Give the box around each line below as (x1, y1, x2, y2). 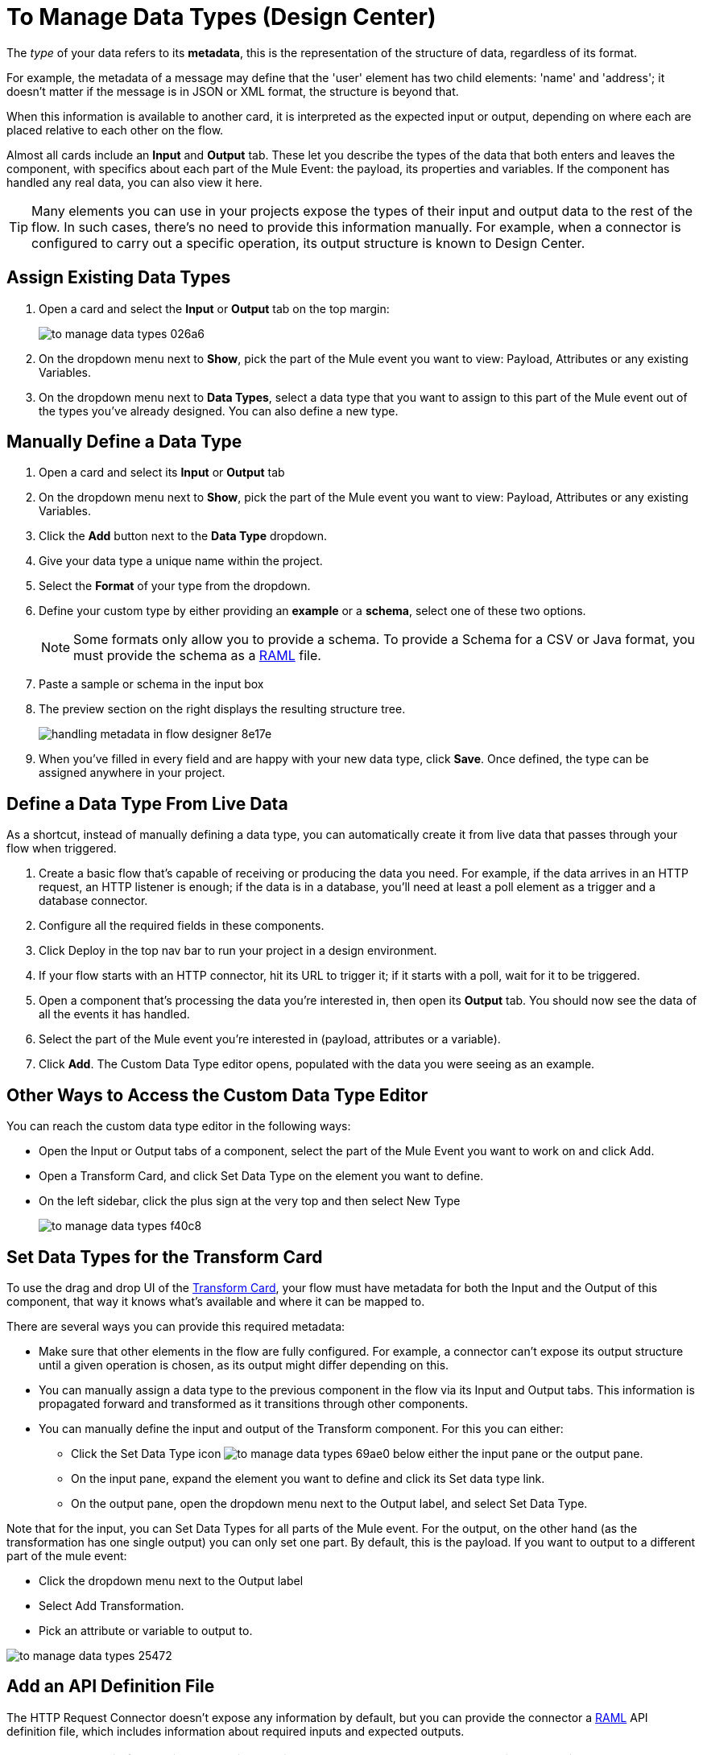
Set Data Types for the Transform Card (6, 1246, 323, 1267)
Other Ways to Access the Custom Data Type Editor (6, 1084, 428, 1105)
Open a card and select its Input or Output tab (39, 465, 285, 480)
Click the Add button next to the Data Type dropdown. (39, 529, 328, 543)
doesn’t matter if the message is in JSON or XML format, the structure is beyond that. (6, 84, 459, 98)
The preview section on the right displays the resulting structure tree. (39, 702, 406, 716)
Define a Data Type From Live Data (6, 793, 288, 814)
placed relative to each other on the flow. (6, 122, 224, 137)
